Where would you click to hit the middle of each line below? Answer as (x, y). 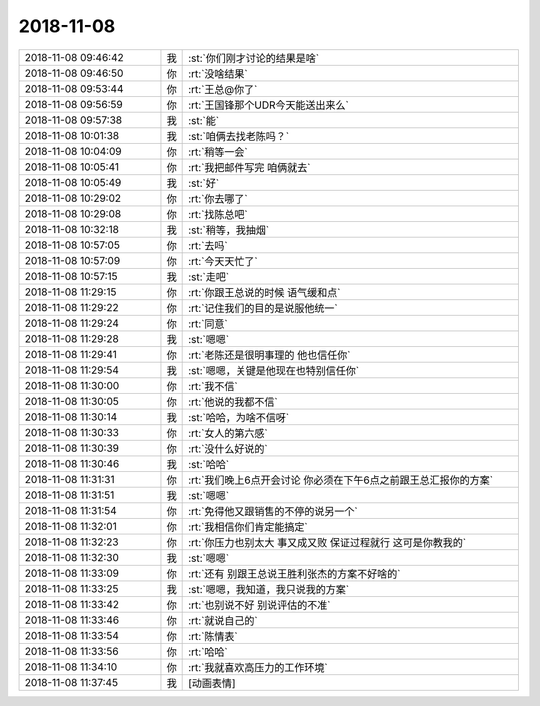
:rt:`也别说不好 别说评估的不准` (259, 605)
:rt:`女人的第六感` (228, 433)
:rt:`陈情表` (213, 636)
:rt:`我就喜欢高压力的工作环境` (258, 667)
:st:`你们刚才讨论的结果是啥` (254, 58)
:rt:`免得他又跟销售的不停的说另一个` (273, 511)
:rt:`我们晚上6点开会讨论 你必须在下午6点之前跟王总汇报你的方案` (341, 480)
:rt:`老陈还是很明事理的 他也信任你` (269, 355)
